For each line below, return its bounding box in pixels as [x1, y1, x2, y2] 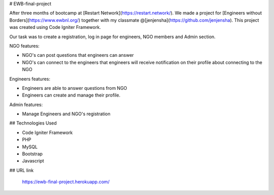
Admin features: [9, 102, 43, 108]
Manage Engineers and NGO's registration [22, 111, 111, 117]
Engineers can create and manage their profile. [22, 92, 121, 99]
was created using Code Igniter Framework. [9, 24, 101, 30]
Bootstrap [22, 151, 43, 157]
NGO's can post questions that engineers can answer [22, 52, 134, 58]
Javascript [22, 158, 44, 164]
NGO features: [9, 43, 40, 49]
